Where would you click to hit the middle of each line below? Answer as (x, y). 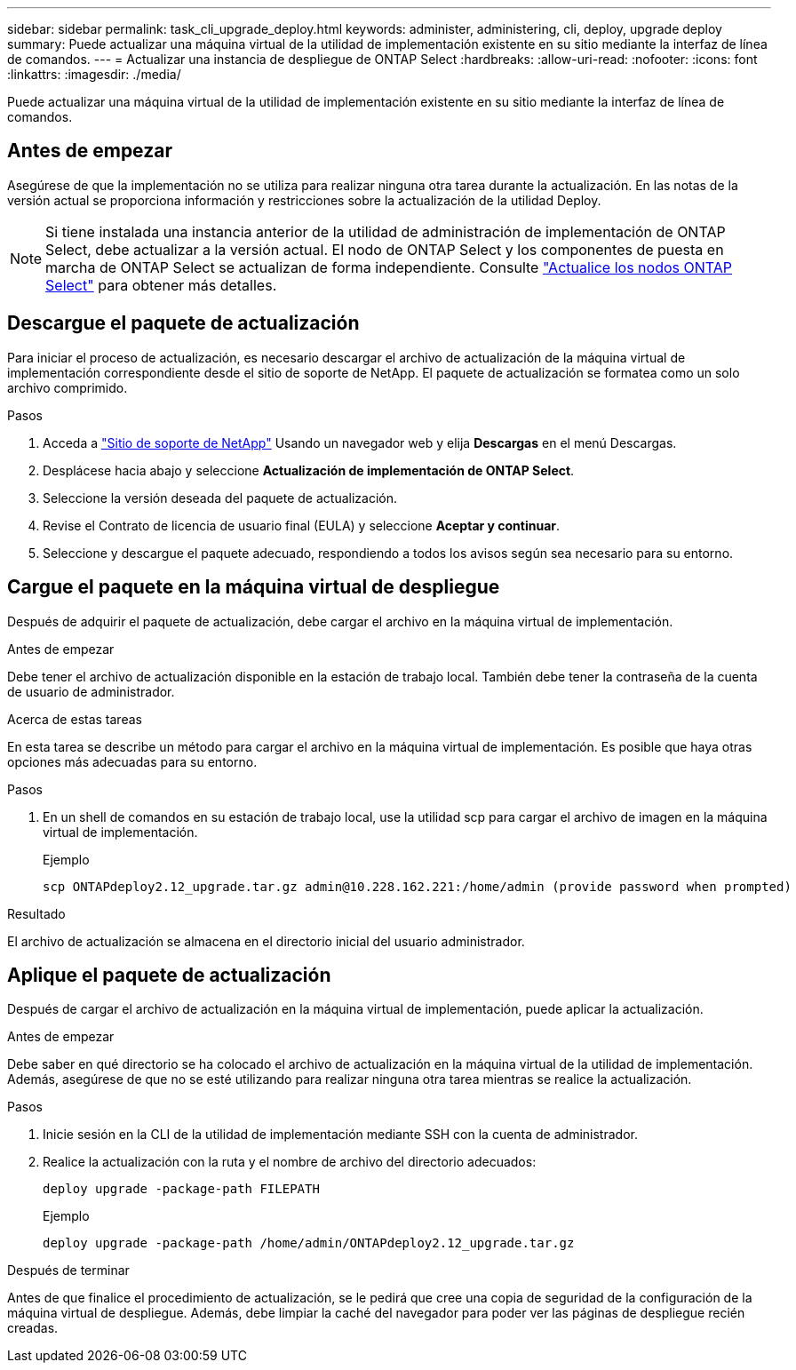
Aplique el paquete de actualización (169, 975)
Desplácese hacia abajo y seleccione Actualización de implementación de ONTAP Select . (309, 470)
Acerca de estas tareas (75, 719)
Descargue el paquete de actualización (183, 323)
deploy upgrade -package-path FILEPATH (181, 1189)
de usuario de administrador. (91, 691)
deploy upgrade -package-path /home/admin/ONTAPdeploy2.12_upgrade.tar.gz (309, 1243)
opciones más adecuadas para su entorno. (132, 761)
